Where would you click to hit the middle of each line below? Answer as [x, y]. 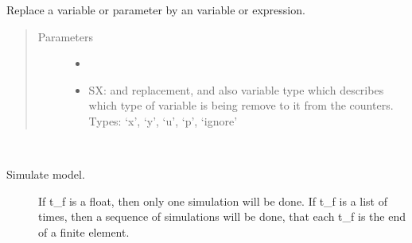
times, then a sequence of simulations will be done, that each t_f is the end [222, 216]
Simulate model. [46, 174]
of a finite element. [84, 231]
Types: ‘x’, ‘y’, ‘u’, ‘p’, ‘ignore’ [163, 120]
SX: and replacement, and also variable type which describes [236, 89]
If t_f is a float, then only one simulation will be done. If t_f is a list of [213, 201]
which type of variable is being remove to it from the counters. [241, 105]
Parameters [65, 36]
